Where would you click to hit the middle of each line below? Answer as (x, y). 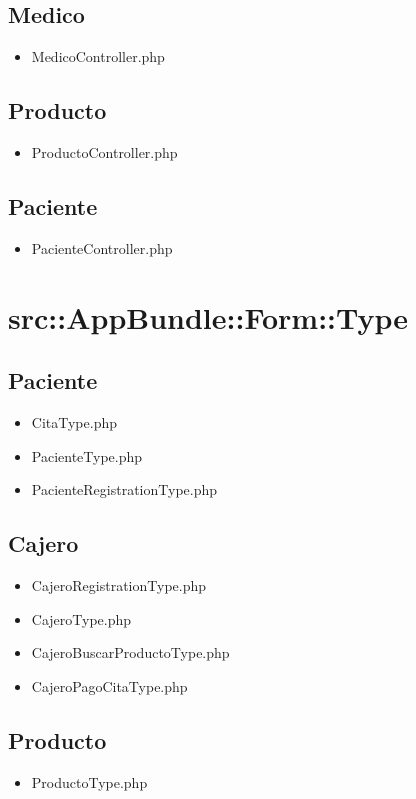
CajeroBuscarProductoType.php (130, 652)
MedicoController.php (98, 56)
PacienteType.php (87, 455)
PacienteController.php (102, 247)
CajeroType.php (81, 618)
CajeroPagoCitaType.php (109, 685)
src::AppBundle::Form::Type (208, 316)
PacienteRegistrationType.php (124, 489)
